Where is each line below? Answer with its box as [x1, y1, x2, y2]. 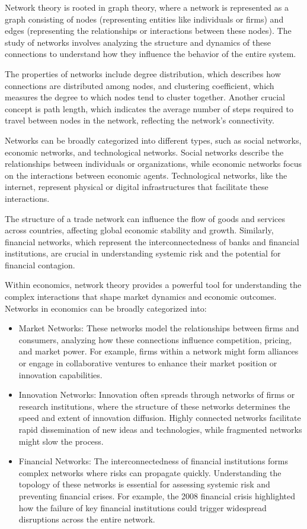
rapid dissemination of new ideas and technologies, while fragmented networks [18, 423, 302, 435]
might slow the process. [18, 435, 104, 447]
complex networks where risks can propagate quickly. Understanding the [18, 466, 282, 479]
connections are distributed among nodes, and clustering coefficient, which [5, 79, 274, 91]
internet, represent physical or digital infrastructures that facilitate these [5, 180, 268, 193]
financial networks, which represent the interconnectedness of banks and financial [5, 235, 299, 248]
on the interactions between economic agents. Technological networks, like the [5, 169, 287, 181]
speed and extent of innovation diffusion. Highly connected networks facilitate [18, 411, 301, 424]
